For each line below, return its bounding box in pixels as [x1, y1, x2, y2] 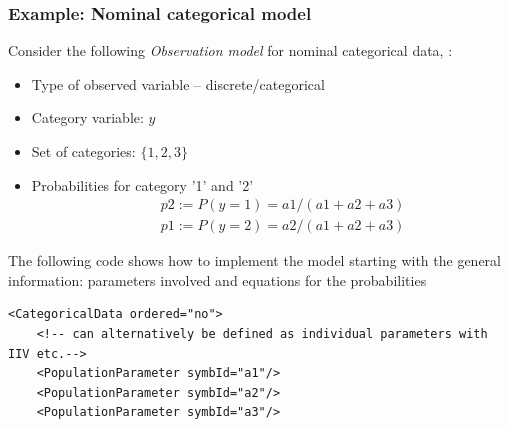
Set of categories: [31, 141, 136, 161]
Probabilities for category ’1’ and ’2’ [31, 174, 254, 195]
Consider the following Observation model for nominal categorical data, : [8, 40, 453, 61]
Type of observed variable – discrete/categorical [31, 73, 325, 94]
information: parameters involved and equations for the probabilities [8, 269, 427, 290]
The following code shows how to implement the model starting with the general [8, 250, 501, 271]
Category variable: [31, 107, 144, 128]
